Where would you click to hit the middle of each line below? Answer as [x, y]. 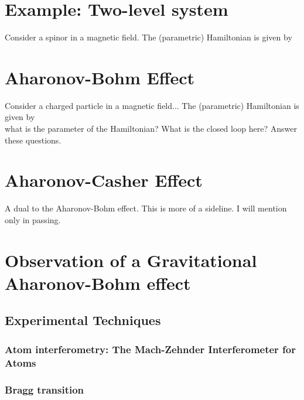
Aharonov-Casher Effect [104, 180]
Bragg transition [45, 389]
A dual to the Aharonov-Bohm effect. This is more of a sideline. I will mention [146, 208]
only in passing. [33, 219]
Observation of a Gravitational [131, 260]
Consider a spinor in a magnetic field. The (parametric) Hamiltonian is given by [148, 37]
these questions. [33, 140]
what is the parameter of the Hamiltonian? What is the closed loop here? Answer [151, 129]
